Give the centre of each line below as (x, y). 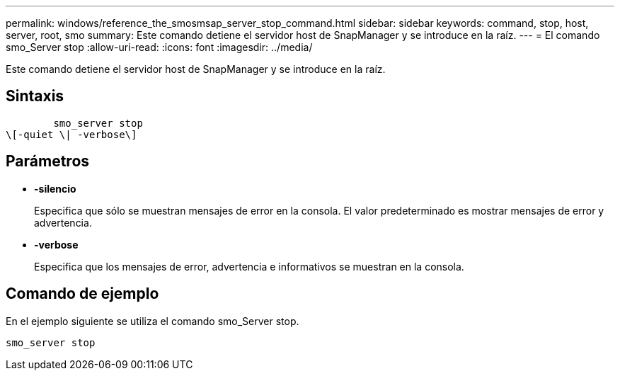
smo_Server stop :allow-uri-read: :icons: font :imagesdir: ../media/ (159, 47)
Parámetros (48, 161)
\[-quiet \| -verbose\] (71, 134)
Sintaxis (35, 96)
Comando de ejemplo (82, 294)
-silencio (55, 188)
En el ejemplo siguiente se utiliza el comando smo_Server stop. (153, 321)
